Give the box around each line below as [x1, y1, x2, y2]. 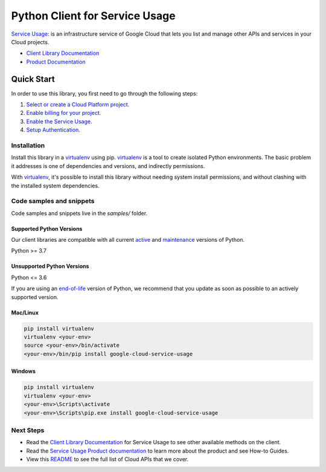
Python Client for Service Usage [11, 9, 176, 22]
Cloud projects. [11, 38, 50, 45]
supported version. [11, 293, 59, 300]
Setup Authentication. [26, 126, 81, 134]
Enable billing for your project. [26, 109, 101, 117]
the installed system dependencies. [11, 182, 100, 189]
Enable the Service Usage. [26, 118, 93, 125]
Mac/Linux [11, 309, 39, 316]
